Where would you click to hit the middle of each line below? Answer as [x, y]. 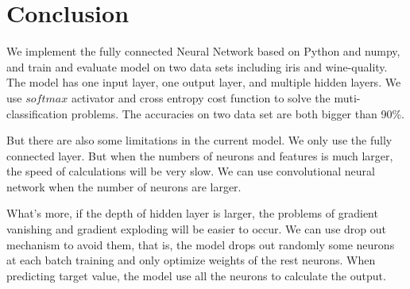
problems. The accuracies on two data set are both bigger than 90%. [238, 113]
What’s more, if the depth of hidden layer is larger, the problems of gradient [192, 213]
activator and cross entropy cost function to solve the [201, 97]
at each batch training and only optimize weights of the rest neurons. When [191, 260]
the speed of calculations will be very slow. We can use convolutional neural [191, 171]
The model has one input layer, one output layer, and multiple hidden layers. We [204, 82]
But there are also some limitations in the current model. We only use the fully [199, 140]
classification [37, 113]
